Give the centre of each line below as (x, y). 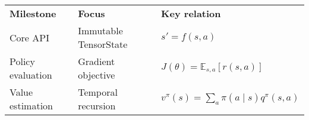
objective (97, 75)
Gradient (97, 61)
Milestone (33, 13)
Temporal (98, 92)
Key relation (191, 13)
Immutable (100, 30)
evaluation (31, 75)
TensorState (103, 44)
